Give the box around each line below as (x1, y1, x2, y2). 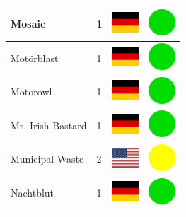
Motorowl (11, 84, 52, 99)
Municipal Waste (11, 151, 84, 166)
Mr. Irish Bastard (11, 117, 87, 132)
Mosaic (11, 16, 46, 30)
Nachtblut (11, 185, 54, 200)
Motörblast (11, 50, 59, 65)
